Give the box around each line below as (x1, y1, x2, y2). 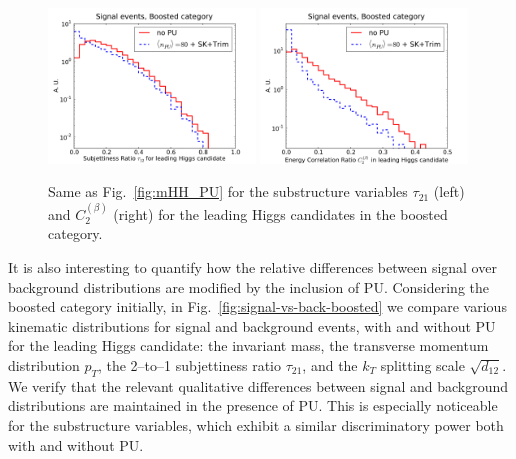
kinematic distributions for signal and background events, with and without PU (8, 315, 496, 336)
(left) (433, 181, 465, 202)
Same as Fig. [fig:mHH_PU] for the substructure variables (48, 181, 408, 202)
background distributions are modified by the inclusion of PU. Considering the (8, 276, 490, 297)
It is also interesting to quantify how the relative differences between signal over (8, 257, 497, 277)
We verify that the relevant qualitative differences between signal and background (8, 375, 509, 396)
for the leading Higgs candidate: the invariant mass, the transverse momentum (8, 335, 489, 356)
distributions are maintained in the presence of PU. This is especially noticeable (8, 395, 498, 416)
